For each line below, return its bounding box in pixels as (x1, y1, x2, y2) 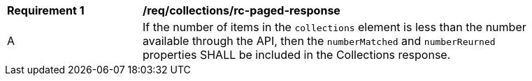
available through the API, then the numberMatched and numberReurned (143, 34, 496, 48)
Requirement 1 (7, 3, 85, 17)
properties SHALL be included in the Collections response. (143, 48, 451, 62)
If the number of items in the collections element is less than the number (143, 20, 526, 34)
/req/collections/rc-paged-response (143, 3, 340, 17)
